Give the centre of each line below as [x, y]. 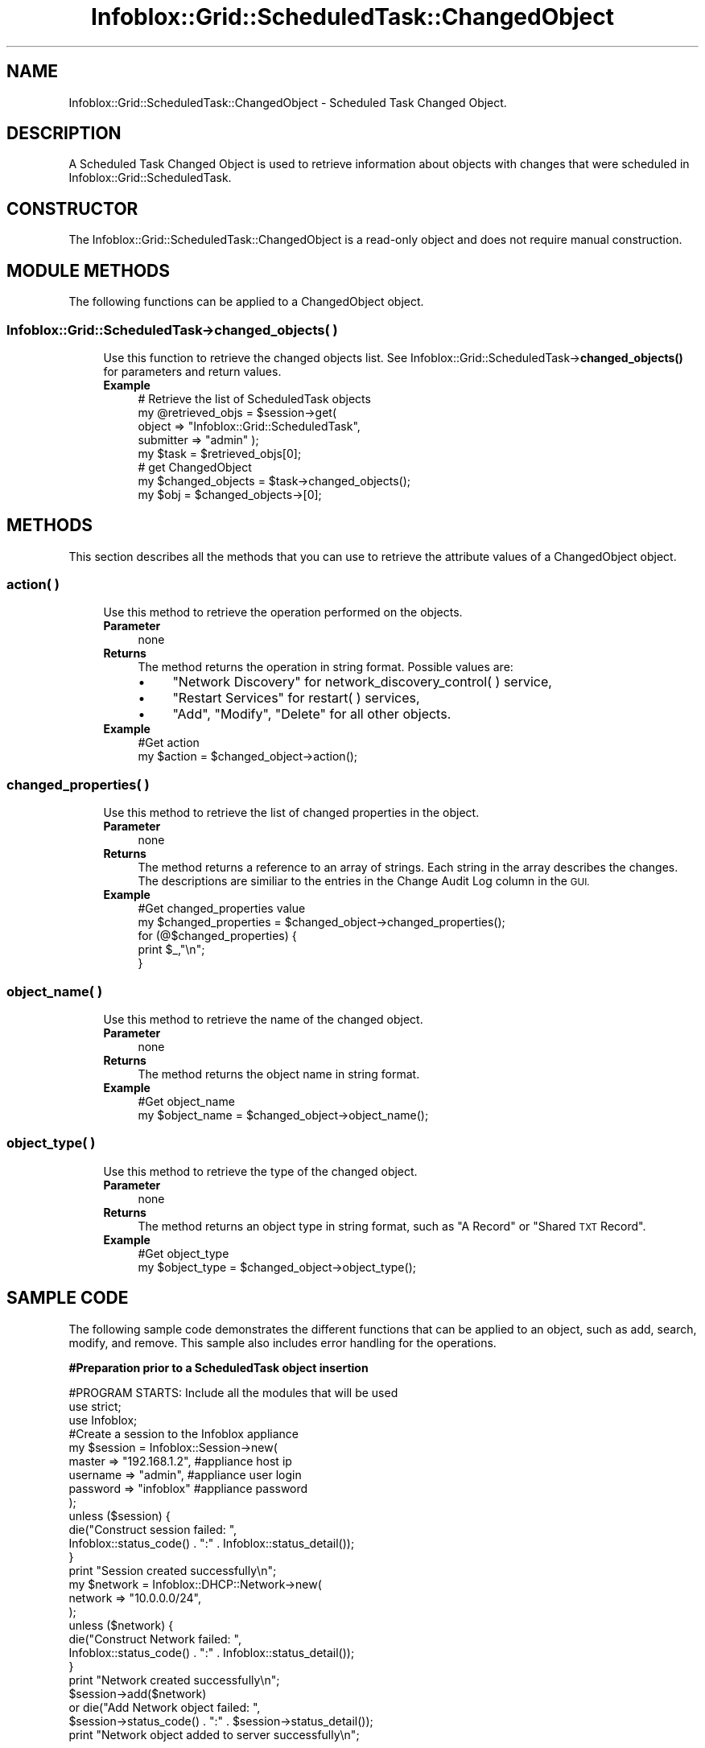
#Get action [169, 743]
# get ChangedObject [195, 467]
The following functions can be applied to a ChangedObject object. [246, 302]
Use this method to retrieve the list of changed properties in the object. [291, 813]
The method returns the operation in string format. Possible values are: [326, 667]
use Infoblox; [103, 1420]
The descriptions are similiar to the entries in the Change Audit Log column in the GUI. [364, 881]
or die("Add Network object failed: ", [165, 1707]
